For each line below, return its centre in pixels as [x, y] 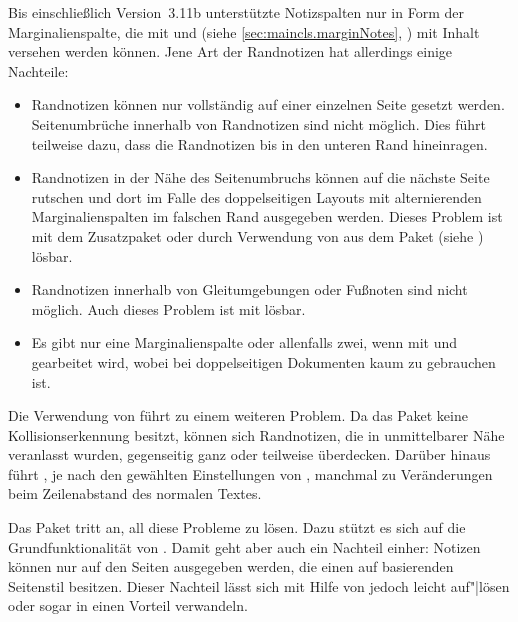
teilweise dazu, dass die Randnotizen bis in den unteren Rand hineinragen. [259, 143]
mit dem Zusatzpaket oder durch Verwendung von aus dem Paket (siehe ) [257, 235]
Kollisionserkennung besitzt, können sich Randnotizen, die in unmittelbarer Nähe [256, 434]
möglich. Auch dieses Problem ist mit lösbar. [168, 308]
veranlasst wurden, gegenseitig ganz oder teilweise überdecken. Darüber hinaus [249, 454]
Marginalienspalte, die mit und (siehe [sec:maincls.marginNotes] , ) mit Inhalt [244, 31]
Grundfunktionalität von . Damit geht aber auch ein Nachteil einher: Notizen [244, 546]
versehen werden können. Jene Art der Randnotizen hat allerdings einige [230, 51]
